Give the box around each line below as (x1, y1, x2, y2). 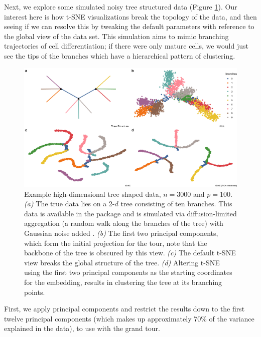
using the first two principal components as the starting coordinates (24, 267, 232, 277)
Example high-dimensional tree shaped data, (24, 188, 161, 199)
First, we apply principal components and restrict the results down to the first (4, 303, 245, 314)
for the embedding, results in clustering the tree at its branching (24, 276, 222, 287)
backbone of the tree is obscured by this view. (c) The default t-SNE (24, 247, 236, 258)
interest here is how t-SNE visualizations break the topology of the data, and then (4, 11, 257, 22)
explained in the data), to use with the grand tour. (4, 323, 160, 333)
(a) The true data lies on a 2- (24, 198, 115, 209)
